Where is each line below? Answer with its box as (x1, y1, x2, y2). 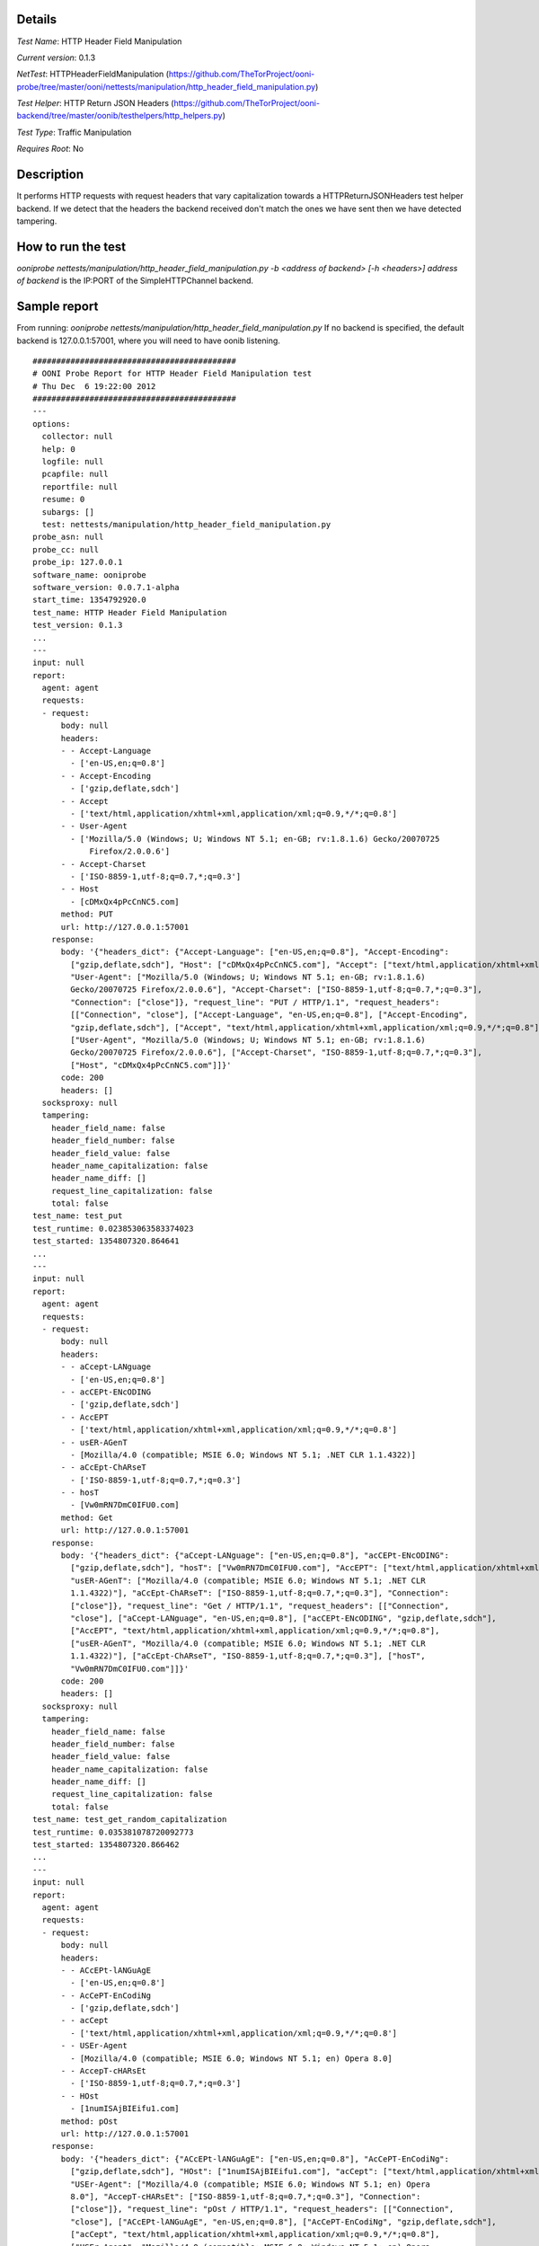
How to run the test (16, 239, 126, 254)
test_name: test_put (32, 1211, 123, 1221)
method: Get (60, 1512, 114, 1523)
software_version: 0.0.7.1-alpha (32, 582, 180, 592)
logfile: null (41, 456, 104, 467)
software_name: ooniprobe (32, 570, 147, 579)
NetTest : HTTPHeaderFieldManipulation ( (16, 68, 170, 80)
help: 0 (41, 444, 75, 454)
